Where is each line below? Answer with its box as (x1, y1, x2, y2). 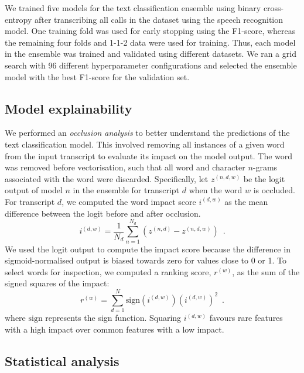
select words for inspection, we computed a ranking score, (5, 265, 211, 278)
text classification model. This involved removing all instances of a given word (5, 138, 285, 150)
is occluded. (253, 184, 295, 196)
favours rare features (209, 312, 283, 324)
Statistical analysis (5, 351, 119, 369)
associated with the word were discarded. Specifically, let (5, 172, 209, 184)
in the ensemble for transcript (73, 184, 180, 196)
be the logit (243, 172, 285, 184)
